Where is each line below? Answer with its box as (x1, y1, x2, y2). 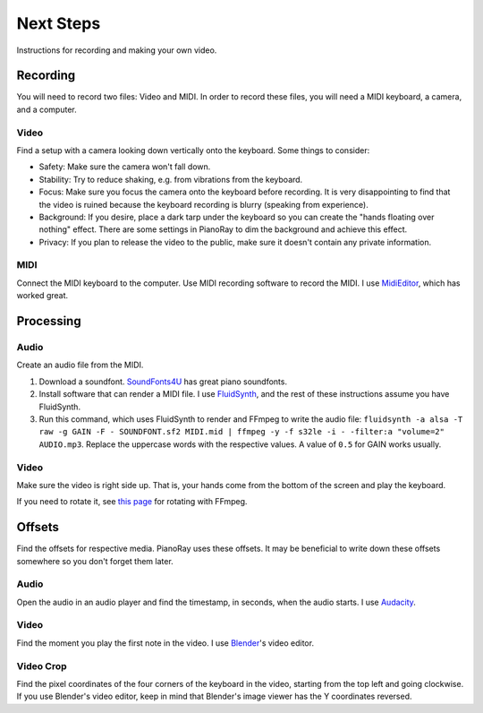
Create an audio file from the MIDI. (16, 359, 144, 371)
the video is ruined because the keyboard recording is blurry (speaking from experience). (38, 199, 369, 210)
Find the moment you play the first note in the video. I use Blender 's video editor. (16, 637, 315, 649)
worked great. (16, 290, 69, 301)
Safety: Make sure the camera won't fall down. (38, 161, 211, 172)
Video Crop (16, 659, 67, 672)
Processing (16, 314, 81, 329)
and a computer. (16, 104, 77, 115)
